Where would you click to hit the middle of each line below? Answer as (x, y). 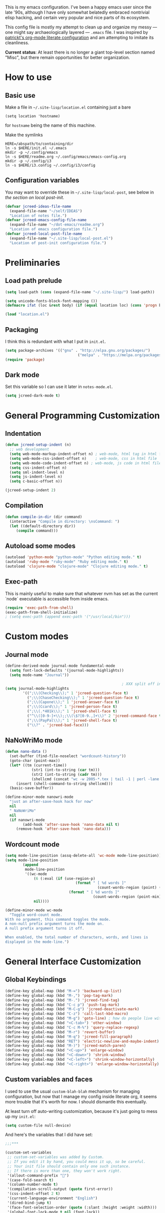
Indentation (23, 434)
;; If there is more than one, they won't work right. (64, 1171)
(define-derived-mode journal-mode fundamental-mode (60, 666)
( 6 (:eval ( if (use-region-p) (65, 878)
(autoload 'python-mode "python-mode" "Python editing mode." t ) (73, 557)
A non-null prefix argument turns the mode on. (55, 924)
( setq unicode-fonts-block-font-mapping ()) (51, 301)
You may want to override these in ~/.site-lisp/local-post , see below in (80, 192)
